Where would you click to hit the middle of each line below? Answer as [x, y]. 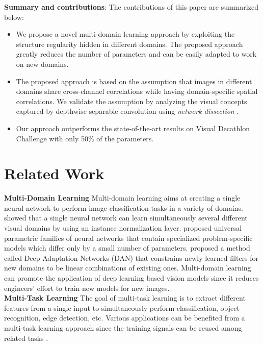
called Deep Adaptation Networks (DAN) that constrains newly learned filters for [131, 257]
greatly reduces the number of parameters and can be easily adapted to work [136, 54]
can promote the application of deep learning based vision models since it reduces [131, 278]
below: [14, 17]
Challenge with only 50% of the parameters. [85, 138]
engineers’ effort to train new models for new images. [87, 288]
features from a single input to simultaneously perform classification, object [122, 307]
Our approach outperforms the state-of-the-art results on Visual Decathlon [133, 128]
